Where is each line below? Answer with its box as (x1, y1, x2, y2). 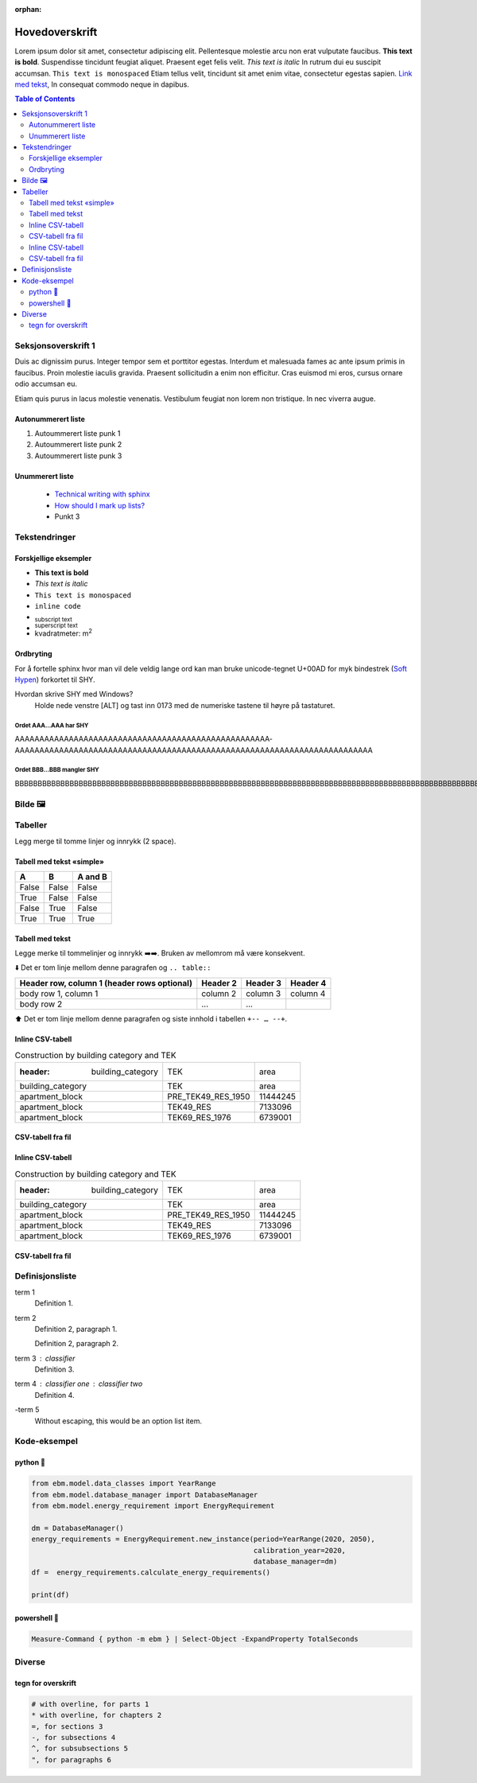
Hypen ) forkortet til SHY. (14, 675, 95, 684)
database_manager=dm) (253, 1556, 338, 1566)
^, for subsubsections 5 (31, 1744, 129, 1754)
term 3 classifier (14, 1353, 76, 1363)
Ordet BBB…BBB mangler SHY (14, 766, 99, 774)
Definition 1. (34, 1298, 73, 1308)
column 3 (245, 987, 281, 999)
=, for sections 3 (31, 1722, 103, 1730)
